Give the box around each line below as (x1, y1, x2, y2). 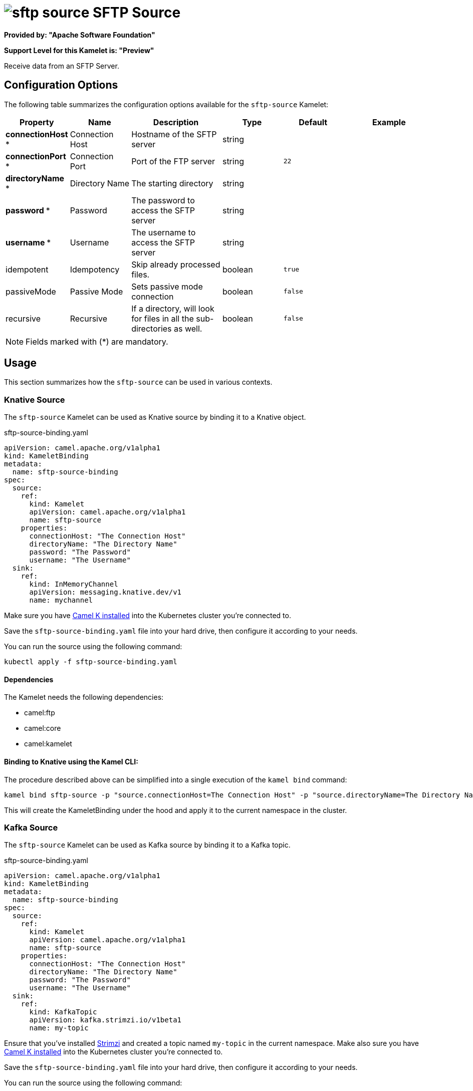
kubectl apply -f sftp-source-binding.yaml (4, 658, 177, 666)
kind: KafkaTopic (29, 1008, 97, 1016)
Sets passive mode (131, 281, 203, 292)
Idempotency (70, 264, 120, 275)
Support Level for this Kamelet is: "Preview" (4, 46, 154, 55)
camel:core (24, 724, 61, 733)
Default (299, 117, 328, 127)
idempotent (6, 264, 49, 275)
